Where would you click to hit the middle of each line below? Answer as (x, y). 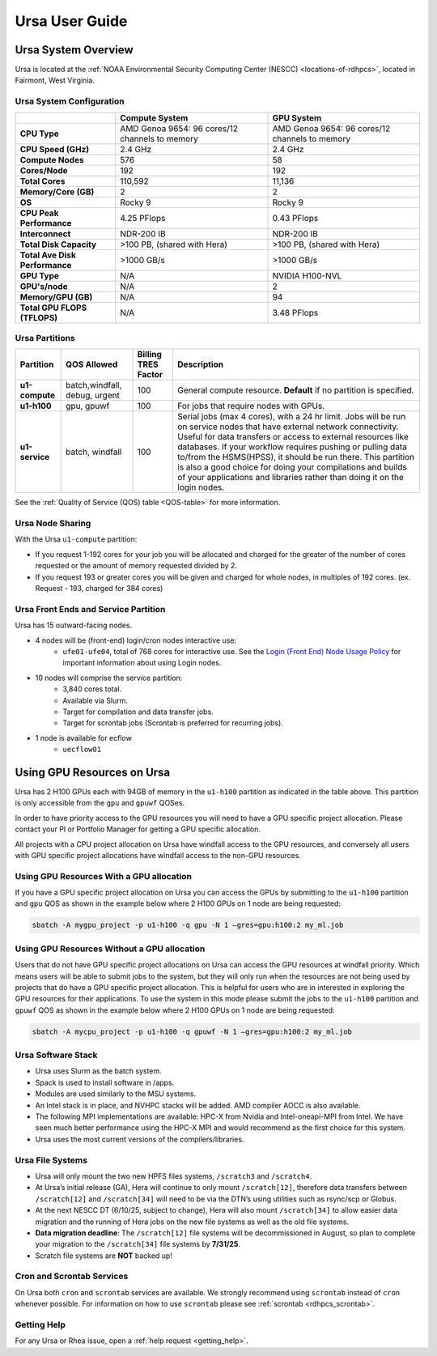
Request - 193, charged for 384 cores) (99, 589)
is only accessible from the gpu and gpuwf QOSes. (100, 803)
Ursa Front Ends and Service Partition (90, 609)
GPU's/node (44, 286)
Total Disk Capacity (58, 244)
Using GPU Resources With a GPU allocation (103, 876)
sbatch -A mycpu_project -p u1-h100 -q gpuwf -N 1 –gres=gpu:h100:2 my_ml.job (192, 1031)
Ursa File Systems (51, 1160)
